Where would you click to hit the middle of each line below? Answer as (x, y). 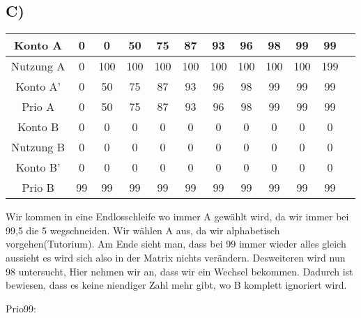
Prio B (38, 188)
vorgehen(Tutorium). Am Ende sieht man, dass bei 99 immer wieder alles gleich (176, 244)
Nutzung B (38, 147)
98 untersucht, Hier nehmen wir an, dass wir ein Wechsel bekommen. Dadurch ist (179, 271)
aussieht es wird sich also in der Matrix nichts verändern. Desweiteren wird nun (176, 257)
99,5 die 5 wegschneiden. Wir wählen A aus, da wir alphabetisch (143, 230)
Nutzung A (38, 66)
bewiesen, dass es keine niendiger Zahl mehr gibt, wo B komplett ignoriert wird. (176, 285)
